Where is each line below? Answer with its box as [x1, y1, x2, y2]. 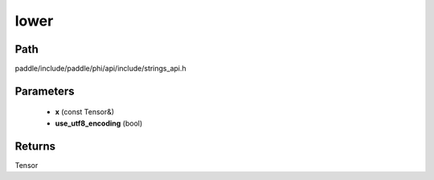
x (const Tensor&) [55, 107, 115, 117]
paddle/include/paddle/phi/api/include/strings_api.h [14, 64, 186, 74]
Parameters [14, 84, 75, 98]
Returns [14, 139, 56, 153]
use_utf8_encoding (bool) [55, 118, 143, 128]
